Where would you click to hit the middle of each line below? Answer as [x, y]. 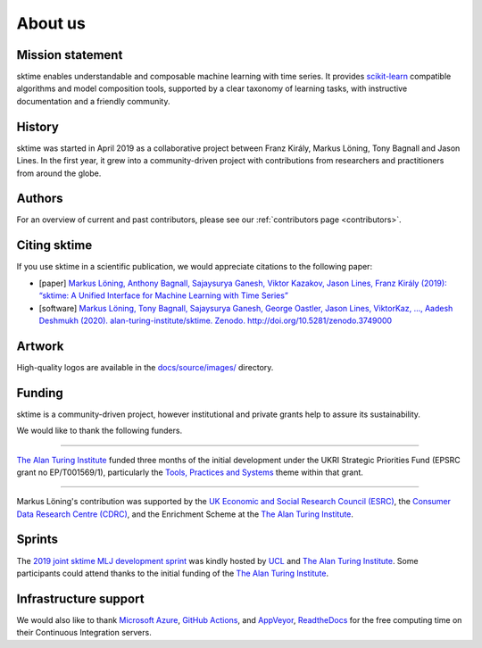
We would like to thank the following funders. [100, 431]
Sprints [37, 540]
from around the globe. [59, 173]
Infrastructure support [80, 598]
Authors [40, 199]
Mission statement [70, 55]
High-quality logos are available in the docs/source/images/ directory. [145, 367]
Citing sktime [54, 245]
